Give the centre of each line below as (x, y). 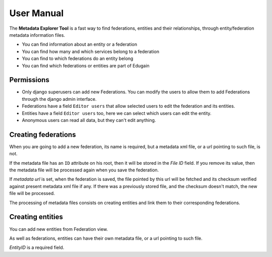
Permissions (29, 80)
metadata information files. (37, 35)
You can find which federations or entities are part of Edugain (86, 66)
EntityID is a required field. (37, 247)
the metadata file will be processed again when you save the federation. (84, 170)
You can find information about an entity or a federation (80, 44)
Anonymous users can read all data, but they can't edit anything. (89, 120)
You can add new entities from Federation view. (59, 229)
